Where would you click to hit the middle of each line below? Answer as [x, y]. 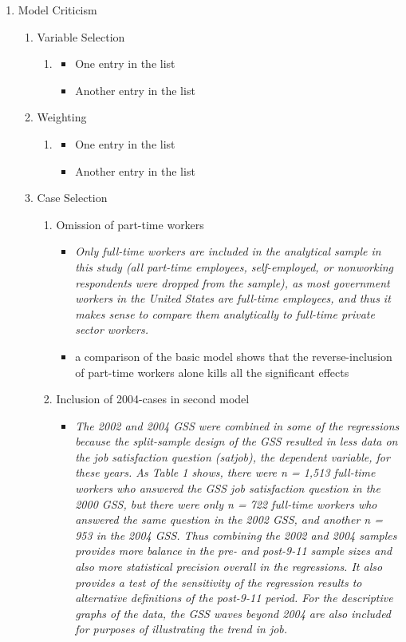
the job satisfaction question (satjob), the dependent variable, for [233, 456]
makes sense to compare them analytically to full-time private [225, 313]
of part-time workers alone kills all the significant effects [212, 372]
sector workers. [112, 329]
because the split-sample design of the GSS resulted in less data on [237, 441]
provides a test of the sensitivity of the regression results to [219, 582]
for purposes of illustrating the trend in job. [181, 629]
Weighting [62, 117]
